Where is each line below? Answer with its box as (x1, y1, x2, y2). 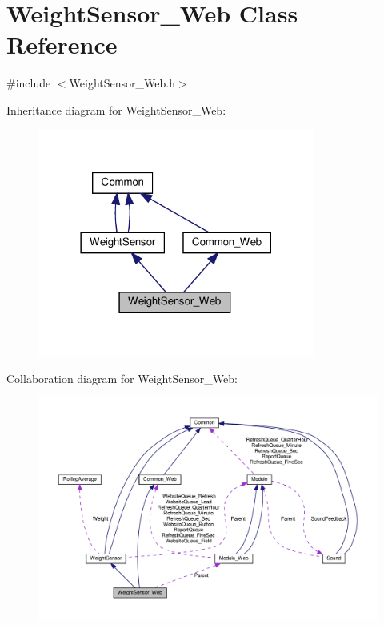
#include (6, 75, 51, 91)
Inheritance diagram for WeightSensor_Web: (6, 101, 226, 118)
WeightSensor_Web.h (69, 75, 175, 91)
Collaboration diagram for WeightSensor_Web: (6, 369, 238, 386)
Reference (6, 28, 118, 61)
